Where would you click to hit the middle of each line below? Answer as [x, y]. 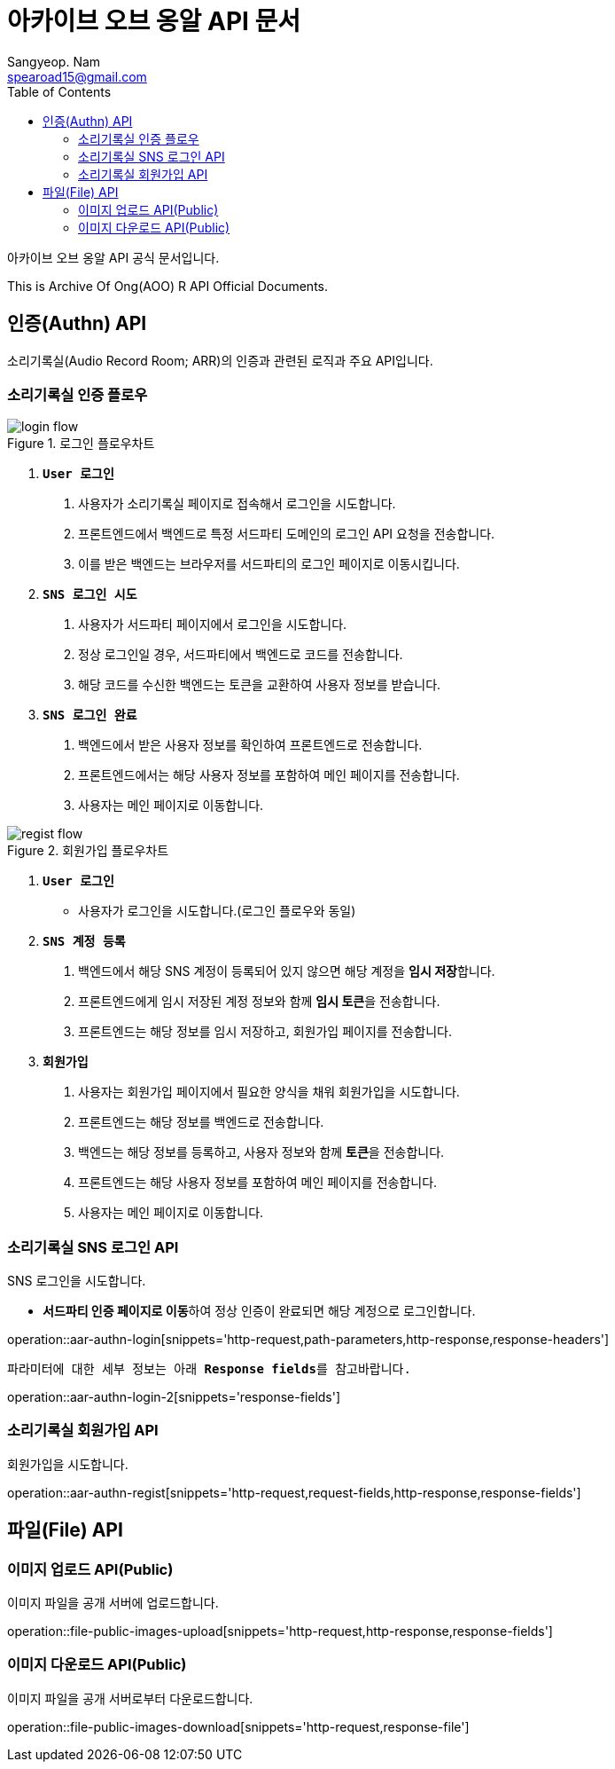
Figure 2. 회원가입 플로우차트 [88, 851]
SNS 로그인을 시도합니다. [77, 1281]
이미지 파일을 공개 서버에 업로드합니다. [113, 1603]
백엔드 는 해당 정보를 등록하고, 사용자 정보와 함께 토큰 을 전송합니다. [261, 1152]
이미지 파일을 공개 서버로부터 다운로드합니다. [130, 1698]
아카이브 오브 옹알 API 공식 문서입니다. [113, 257]
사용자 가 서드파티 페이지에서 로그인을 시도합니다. [213, 625]
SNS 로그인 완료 [90, 715]
